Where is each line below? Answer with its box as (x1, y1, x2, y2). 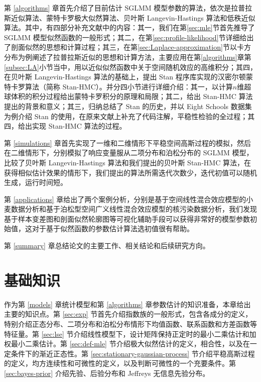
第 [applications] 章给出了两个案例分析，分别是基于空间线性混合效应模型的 (4, 194, 246, 204)
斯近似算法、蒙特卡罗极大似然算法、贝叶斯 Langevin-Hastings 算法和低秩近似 (4, 12, 255, 23)
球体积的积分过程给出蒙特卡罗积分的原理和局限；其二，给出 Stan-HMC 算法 (4, 91, 253, 102)
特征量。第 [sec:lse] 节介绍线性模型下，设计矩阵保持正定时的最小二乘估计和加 (4, 328, 256, 339)
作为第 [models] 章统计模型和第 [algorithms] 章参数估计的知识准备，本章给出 (4, 299, 251, 309)
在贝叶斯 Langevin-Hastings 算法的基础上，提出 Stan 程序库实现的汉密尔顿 (4, 71, 246, 82)
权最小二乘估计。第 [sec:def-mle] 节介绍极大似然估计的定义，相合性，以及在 (4, 338, 250, 349)
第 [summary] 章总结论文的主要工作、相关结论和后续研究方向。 (4, 240, 210, 251)
